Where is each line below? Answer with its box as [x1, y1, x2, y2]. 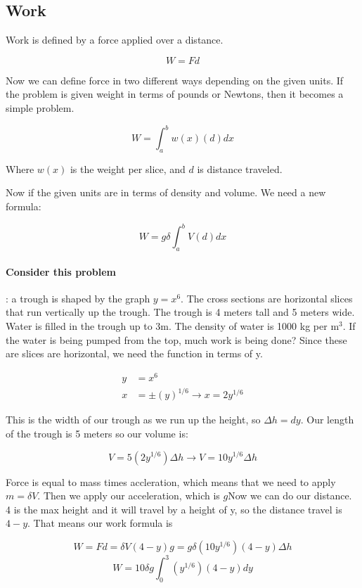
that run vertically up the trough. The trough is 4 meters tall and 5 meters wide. [6, 305, 355, 319]
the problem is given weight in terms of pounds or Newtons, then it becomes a [6, 87, 344, 101]
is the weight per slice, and [70, 161, 186, 176]
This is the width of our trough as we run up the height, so [6, 412, 261, 427]
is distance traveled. [197, 161, 283, 176]
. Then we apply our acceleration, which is [37, 488, 220, 503]
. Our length [300, 412, 354, 427]
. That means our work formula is [27, 516, 173, 530]
